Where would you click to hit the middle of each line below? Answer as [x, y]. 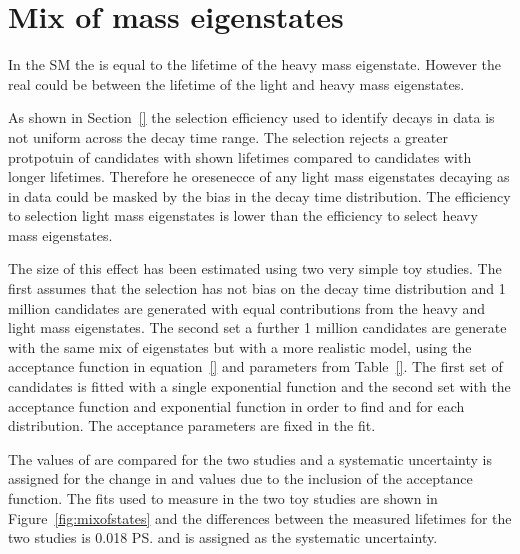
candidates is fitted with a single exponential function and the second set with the [259, 386]
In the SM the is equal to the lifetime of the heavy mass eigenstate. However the [254, 64]
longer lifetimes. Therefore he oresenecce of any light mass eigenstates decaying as [259, 176]
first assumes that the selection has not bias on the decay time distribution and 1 [257, 288]
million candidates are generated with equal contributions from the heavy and [247, 307]
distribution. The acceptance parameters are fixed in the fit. [192, 425]
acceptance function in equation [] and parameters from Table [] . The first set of [255, 366]
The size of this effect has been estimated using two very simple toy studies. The [255, 268]
